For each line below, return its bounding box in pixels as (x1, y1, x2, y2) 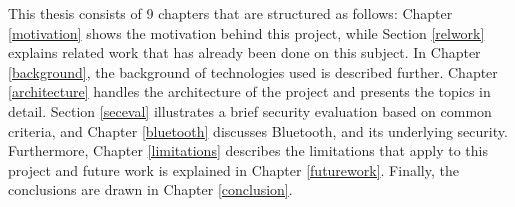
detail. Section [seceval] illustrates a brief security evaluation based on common (8, 100, 492, 121)
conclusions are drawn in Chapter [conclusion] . (8, 179, 293, 200)
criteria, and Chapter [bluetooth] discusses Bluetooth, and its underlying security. (8, 120, 508, 141)
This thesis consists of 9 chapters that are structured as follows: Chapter (8, 3, 453, 23)
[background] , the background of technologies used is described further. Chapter (8, 61, 498, 82)
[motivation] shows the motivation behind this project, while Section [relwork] (8, 22, 485, 43)
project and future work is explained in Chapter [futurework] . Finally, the (8, 159, 459, 180)
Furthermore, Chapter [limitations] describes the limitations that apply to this (8, 140, 488, 161)
